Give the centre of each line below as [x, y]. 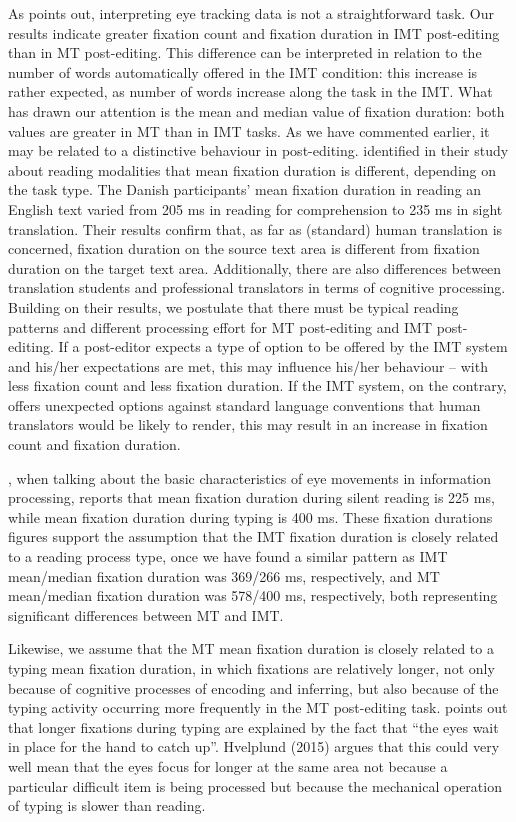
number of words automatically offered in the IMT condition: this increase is [243, 71]
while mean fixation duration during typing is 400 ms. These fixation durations [250, 516]
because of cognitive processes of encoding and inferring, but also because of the [253, 687]
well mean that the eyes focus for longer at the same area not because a [228, 765]
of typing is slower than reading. [107, 805]
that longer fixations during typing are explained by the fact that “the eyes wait [253, 726]
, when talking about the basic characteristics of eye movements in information [250, 477]
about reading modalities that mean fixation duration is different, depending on [252, 169]
